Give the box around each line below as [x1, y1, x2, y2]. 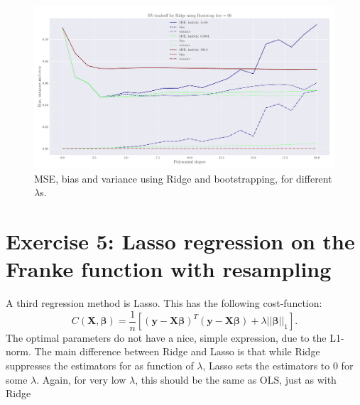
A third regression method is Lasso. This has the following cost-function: [6, 296, 322, 310]
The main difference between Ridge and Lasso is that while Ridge [34, 344, 320, 359]
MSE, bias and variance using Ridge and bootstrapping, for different [34, 171, 332, 185]
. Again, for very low [36, 372, 126, 387]
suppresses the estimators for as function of [6, 357, 194, 372]
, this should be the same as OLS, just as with [135, 372, 337, 387]
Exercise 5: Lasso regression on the [6, 226, 355, 255]
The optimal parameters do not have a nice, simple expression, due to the [6, 330, 327, 345]
